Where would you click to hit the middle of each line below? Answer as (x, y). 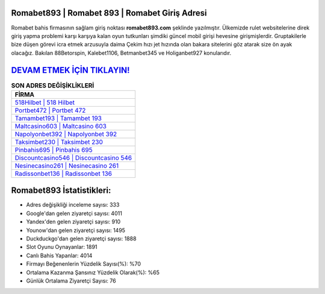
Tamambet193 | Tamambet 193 (58, 118)
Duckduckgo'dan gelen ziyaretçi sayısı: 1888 (81, 239)
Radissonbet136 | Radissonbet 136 (63, 174)
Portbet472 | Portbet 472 (50, 110)
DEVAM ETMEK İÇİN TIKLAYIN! (70, 70)
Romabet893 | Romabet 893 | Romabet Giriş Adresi (109, 13)
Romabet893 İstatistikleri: (61, 191)
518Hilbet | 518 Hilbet (45, 102)
